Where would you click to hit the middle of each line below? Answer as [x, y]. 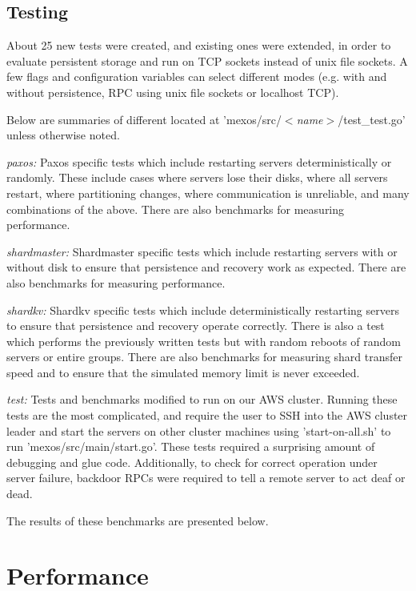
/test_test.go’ [372, 119]
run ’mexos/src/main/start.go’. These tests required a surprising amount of [191, 446]
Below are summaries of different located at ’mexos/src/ [144, 119]
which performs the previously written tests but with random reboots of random [204, 341]
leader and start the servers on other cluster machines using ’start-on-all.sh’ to [199, 430]
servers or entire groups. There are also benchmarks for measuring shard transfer [204, 357]
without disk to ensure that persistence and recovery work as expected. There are [206, 267]
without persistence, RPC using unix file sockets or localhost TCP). [173, 92]
